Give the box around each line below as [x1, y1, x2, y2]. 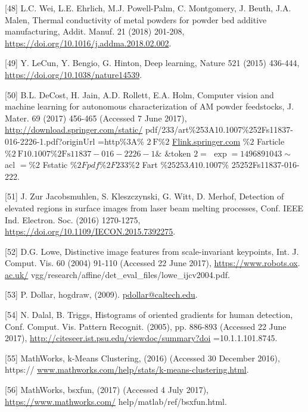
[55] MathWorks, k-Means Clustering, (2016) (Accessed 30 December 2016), [5, 351, 280, 364]
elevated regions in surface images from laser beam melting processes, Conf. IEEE [5, 201, 303, 214]
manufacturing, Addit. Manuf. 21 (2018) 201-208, [5, 25, 185, 38]
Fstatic [42, 158, 68, 171]
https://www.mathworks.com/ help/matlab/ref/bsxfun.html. [5, 395, 227, 407]
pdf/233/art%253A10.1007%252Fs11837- [145, 123, 293, 136]
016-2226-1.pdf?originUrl [5, 135, 95, 147]
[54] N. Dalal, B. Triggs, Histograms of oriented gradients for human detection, [5, 308, 293, 321]
